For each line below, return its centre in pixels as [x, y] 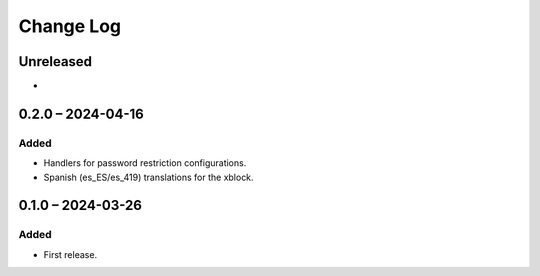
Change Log [70, 26]
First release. [70, 254]
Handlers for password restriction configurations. [145, 163]
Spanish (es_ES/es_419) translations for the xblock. [148, 177]
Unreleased [55, 61]
